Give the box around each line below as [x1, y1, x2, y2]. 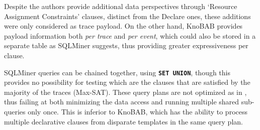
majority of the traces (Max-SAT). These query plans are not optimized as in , [4, 86, 247, 97]
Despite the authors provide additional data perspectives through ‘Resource [4, 1, 237, 11]
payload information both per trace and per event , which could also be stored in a [4, 30, 256, 41]
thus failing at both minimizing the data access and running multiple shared [4, 96, 239, 107]
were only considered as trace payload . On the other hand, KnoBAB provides [4, 21, 243, 31]
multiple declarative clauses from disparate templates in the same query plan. [4, 116, 243, 126]
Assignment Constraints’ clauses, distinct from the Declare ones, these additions [4, 11, 251, 21]
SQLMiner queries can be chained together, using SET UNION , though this [4, 67, 231, 77]
